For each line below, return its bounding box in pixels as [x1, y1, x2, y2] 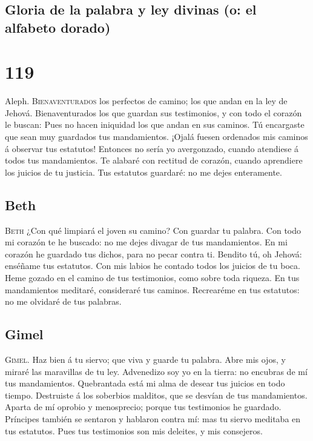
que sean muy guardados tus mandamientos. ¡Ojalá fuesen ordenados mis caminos [5, 130, 308, 143]
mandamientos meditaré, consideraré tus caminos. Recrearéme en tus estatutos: [5, 283, 300, 296]
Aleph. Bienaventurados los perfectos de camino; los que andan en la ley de [5, 94, 288, 107]
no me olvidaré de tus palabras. [5, 295, 122, 308]
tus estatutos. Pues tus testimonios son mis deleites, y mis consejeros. [5, 424, 263, 437]
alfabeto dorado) [5, 18, 111, 36]
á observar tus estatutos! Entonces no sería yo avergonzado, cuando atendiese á [5, 142, 299, 154]
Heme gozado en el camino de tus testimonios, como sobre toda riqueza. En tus [5, 271, 300, 284]
